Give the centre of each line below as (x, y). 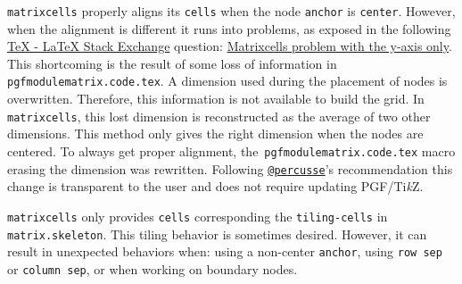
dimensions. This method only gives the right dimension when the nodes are (215, 134)
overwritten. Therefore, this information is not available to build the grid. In (216, 99)
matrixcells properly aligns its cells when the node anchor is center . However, (231, 11)
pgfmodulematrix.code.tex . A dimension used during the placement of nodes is (227, 81)
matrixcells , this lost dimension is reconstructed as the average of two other (219, 116)
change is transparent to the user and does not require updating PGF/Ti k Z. (215, 186)
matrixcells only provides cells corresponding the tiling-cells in (198, 216)
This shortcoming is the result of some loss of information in (172, 63)
